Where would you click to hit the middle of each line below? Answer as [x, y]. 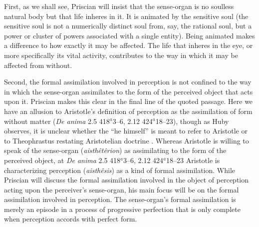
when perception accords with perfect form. [71, 219]
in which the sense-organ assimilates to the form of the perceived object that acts [129, 91]
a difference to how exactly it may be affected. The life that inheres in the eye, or [129, 45]
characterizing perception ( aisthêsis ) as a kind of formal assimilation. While [120, 170]
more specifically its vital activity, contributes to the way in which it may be [121, 55]
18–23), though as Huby [192, 121]
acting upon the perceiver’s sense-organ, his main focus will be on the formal [122, 189]
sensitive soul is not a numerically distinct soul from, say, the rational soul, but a [128, 26]
